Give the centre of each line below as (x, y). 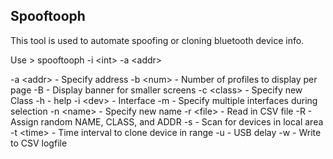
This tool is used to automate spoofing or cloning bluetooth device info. (157, 40)
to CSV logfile (39, 143)
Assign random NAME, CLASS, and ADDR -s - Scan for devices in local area (167, 121)
